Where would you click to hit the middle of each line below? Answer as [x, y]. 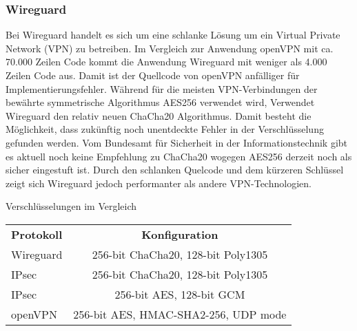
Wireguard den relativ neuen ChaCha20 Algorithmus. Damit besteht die [159, 115]
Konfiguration [180, 234]
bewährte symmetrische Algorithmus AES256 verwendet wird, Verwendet [160, 102]
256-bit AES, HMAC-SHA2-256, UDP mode [180, 314]
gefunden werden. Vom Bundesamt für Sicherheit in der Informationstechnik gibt [177, 142]
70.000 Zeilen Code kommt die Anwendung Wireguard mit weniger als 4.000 [166, 62]
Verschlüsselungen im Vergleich [71, 206]
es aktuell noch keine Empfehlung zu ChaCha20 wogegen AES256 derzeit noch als [179, 156]
